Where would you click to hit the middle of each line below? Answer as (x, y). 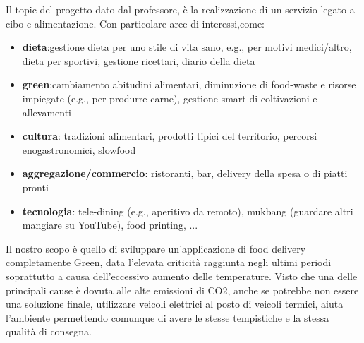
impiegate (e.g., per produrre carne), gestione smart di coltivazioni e (170, 98)
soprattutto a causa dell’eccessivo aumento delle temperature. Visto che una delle (182, 276)
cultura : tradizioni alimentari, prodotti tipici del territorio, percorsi (170, 136)
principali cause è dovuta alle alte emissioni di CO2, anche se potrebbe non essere (182, 290)
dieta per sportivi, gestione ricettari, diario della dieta (139, 60)
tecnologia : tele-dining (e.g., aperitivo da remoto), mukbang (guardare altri (188, 211)
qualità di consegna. (49, 331)
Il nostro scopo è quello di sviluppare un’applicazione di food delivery (156, 248)
